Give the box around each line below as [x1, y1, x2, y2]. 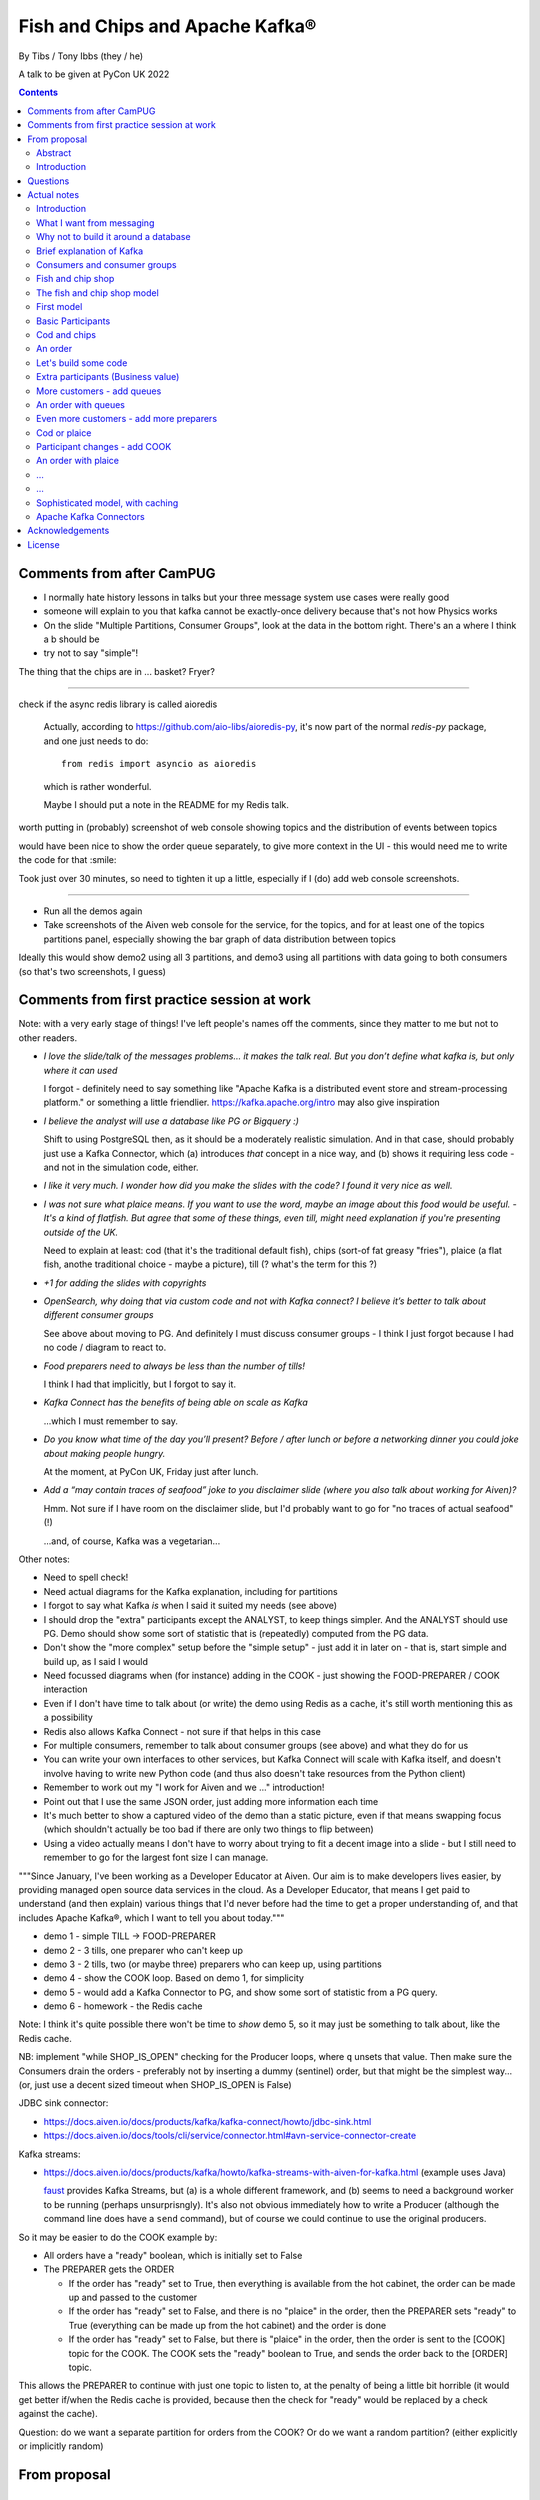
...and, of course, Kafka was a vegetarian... [43, 1535, 221, 1547]
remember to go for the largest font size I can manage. [43, 1851, 269, 1864]
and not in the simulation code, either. [43, 1161, 199, 1173]
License [27, 538, 60, 550]
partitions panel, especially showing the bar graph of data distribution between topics [43, 933, 397, 945]
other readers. [18, 1031, 78, 1044]
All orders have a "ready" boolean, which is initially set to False [43, 2249, 303, 2261]
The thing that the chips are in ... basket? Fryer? [18, 665, 215, 677]
